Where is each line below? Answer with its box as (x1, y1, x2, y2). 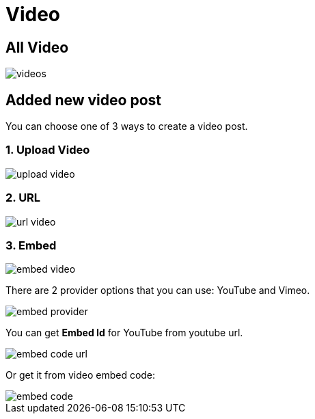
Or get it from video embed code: (5, 369, 156, 381)
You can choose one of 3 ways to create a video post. (5, 120, 248, 133)
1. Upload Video (5, 143, 90, 157)
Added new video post (5, 91, 161, 109)
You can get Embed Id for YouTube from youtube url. (5, 327, 243, 339)
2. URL (5, 191, 41, 205)
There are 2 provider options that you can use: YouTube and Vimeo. (5, 284, 310, 297)
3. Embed (5, 238, 57, 252)
